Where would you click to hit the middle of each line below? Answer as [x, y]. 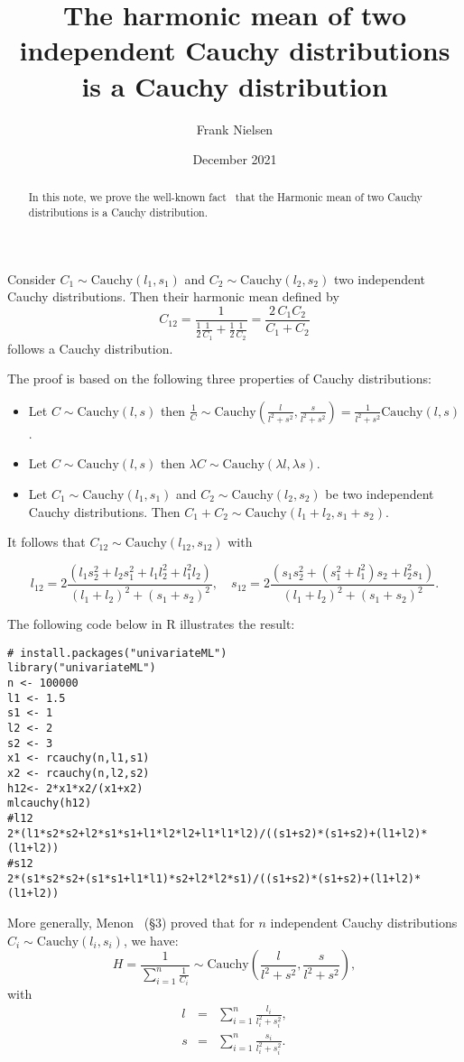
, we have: [151, 940]
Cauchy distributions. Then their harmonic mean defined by [173, 296]
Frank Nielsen [235, 129]
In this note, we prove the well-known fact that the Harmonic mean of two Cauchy [225, 197]
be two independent [380, 494]
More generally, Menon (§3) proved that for [131, 922]
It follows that [46, 542]
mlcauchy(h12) [50, 803]
